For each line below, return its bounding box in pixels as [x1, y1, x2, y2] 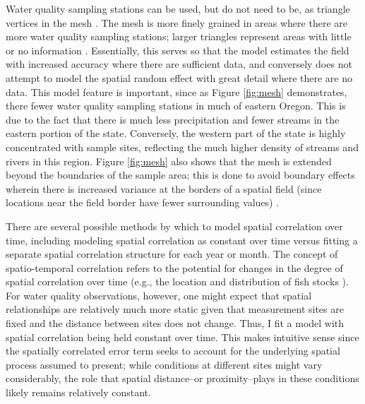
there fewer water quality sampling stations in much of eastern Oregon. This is [6, 98, 346, 113]
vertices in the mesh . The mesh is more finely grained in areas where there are [6, 15, 347, 30]
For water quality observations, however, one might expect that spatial [6, 287, 312, 302]
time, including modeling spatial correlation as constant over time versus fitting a [6, 232, 358, 247]
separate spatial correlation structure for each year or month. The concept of [6, 246, 338, 261]
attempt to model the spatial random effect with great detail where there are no [6, 70, 353, 85]
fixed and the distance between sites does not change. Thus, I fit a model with [6, 316, 345, 331]
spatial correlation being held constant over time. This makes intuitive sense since [6, 329, 359, 344]
